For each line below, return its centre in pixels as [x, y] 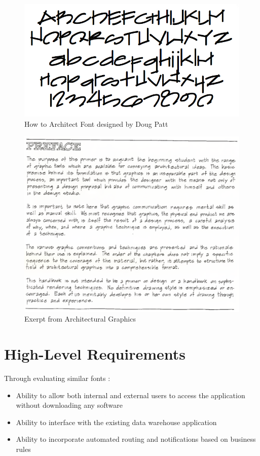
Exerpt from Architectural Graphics [80, 319]
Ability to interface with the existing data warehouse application [116, 422]
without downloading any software [69, 405]
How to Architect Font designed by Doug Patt [96, 124]
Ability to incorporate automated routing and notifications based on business [136, 439]
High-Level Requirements [95, 354]
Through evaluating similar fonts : [57, 378]
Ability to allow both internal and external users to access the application [131, 395]
